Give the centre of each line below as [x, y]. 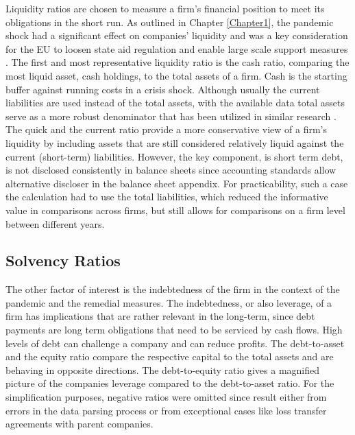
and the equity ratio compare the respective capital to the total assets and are [170, 356]
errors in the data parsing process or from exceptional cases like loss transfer [166, 410]
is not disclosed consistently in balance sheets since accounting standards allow [171, 170]
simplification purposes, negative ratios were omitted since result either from [166, 397]
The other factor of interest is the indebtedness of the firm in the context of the [173, 289]
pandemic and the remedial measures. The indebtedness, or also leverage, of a [169, 302]
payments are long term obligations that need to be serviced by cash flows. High [174, 330]
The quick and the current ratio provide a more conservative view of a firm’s [167, 129]
